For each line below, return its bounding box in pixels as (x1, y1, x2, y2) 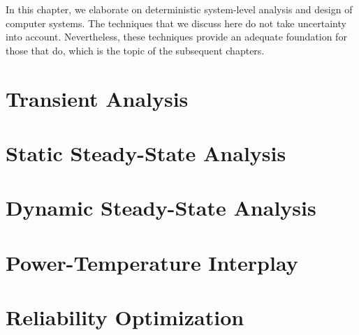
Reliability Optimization (6, 303, 244, 332)
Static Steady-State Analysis (6, 138, 286, 167)
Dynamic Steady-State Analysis (6, 193, 316, 222)
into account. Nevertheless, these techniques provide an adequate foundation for (6, 29, 347, 44)
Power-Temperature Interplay (6, 248, 298, 276)
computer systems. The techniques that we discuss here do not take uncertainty (6, 15, 346, 30)
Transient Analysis (6, 84, 189, 112)
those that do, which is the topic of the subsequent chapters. (6, 43, 265, 57)
